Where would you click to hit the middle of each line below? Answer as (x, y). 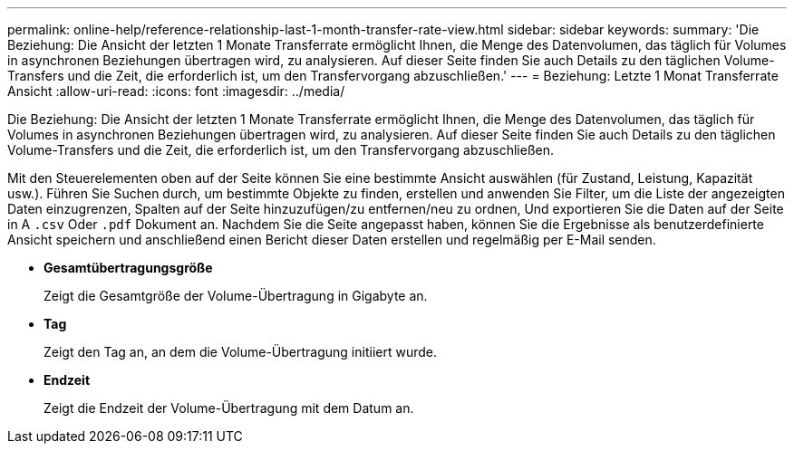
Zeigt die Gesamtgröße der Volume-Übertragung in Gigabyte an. (236, 296)
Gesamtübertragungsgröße (128, 268)
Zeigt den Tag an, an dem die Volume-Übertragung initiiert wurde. (240, 352)
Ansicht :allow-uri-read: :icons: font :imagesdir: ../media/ (176, 91)
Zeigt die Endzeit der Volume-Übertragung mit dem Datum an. (229, 408)
